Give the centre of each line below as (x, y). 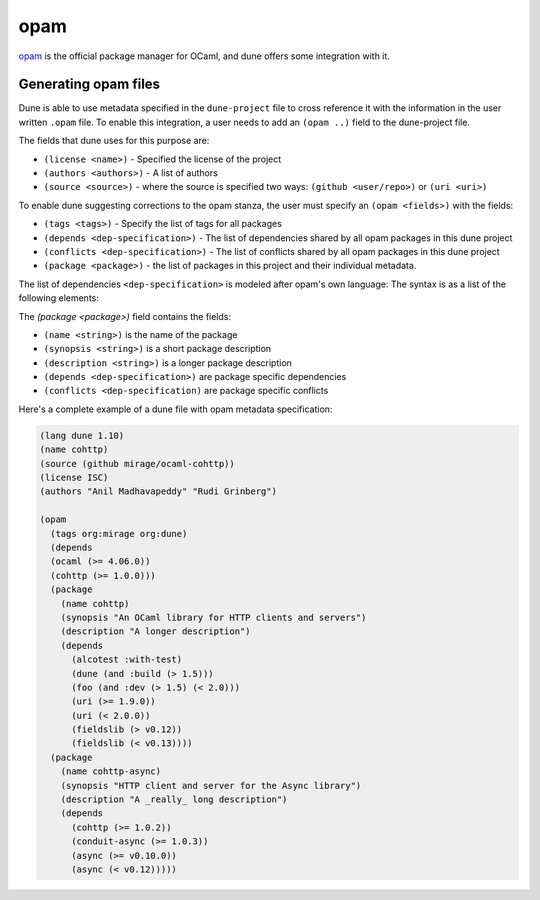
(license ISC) (74, 478)
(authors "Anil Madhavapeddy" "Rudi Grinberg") (158, 491)
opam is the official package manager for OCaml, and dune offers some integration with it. (204, 56)
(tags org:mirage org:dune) (119, 533)
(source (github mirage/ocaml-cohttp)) (137, 463)
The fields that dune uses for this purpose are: (114, 141)
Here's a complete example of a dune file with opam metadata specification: (175, 409)
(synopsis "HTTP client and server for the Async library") (211, 785)
